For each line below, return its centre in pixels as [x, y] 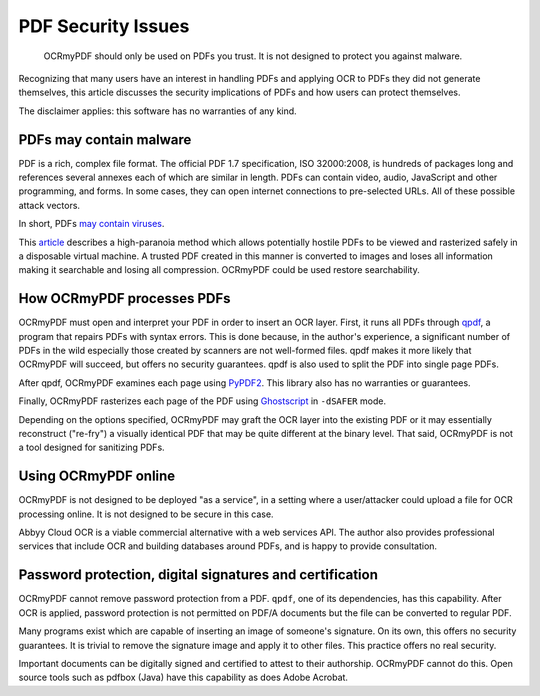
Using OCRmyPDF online [97, 476]
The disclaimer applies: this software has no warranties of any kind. [157, 111]
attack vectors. [49, 205]
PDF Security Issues [104, 26]
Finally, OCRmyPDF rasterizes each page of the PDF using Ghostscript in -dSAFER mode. [202, 401]
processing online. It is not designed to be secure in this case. [146, 514]
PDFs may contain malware [105, 139]
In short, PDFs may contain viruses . [91, 224]
